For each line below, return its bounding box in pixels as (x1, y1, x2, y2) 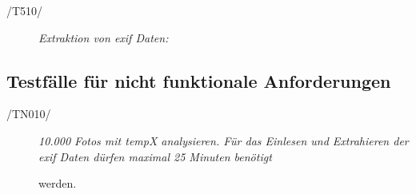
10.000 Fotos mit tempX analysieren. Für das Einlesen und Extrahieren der (38, 132, 409, 148)
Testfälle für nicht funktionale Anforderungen (6, 68, 391, 93)
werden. (38, 175, 77, 192)
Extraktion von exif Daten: (38, 29, 169, 46)
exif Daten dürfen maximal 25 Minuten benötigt (38, 148, 272, 164)
